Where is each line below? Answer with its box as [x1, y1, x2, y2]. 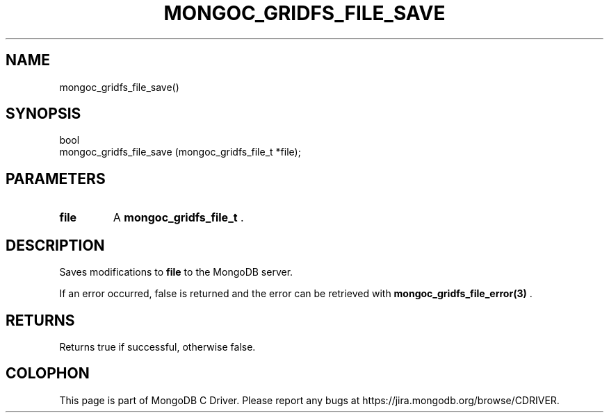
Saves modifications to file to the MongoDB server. [59, 266, 293, 278]
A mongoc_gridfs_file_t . [113, 210, 244, 225]
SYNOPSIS [6, 105, 81, 123]
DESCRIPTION [6, 236, 105, 254]
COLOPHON [6, 365, 90, 383]
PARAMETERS [6, 169, 106, 187]
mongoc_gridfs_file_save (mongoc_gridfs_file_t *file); [59, 146, 301, 158]
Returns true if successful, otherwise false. [59, 340, 256, 353]
